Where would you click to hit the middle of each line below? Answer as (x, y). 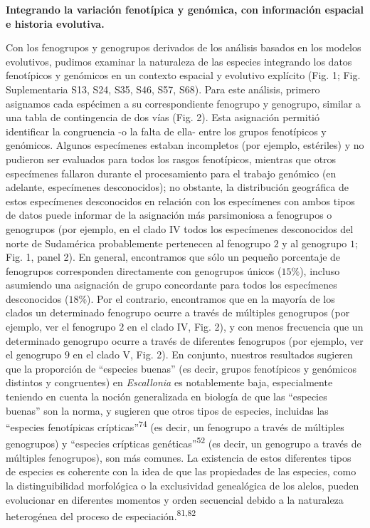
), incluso (320, 270)
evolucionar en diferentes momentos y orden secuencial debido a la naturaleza (175, 499)
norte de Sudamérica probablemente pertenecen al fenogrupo (138, 243)
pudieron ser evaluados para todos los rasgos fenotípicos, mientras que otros (171, 159)
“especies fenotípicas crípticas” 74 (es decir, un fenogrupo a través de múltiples (175, 426)
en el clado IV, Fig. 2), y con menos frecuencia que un (245, 327)
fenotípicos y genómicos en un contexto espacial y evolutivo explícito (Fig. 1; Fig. (183, 75)
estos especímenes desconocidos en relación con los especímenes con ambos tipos (180, 201)
